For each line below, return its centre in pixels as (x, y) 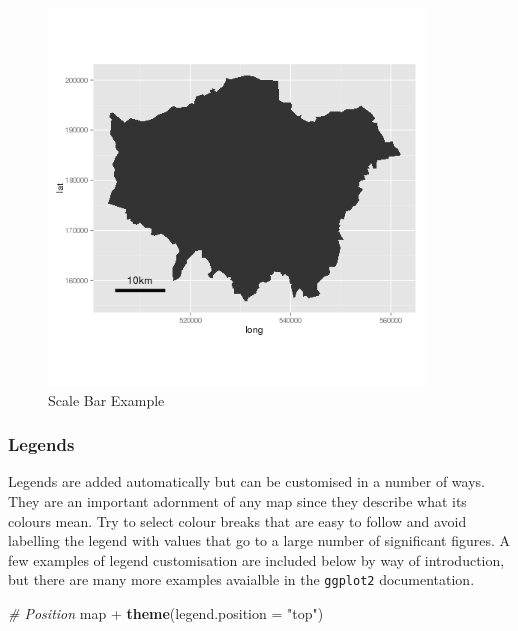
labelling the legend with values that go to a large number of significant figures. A (259, 540)
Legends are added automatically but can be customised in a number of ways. (246, 481)
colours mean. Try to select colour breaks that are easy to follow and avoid (237, 520)
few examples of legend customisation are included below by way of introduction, (256, 559)
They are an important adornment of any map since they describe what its (237, 500)
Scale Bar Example (106, 399)
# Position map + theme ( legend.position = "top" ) (166, 612)
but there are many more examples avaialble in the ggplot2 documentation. (241, 579)
